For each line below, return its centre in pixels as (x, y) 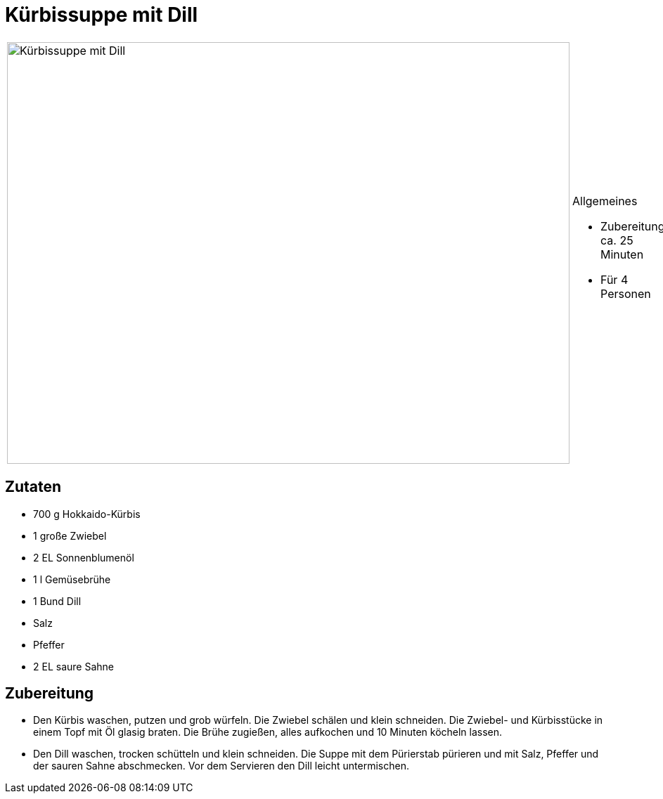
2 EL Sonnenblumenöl (84, 557)
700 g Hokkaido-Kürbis (87, 514)
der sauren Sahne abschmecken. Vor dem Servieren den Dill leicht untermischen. (221, 766)
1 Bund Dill (57, 601)
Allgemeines (605, 201)
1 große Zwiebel (70, 535)
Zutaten (33, 487)
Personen (626, 293)
